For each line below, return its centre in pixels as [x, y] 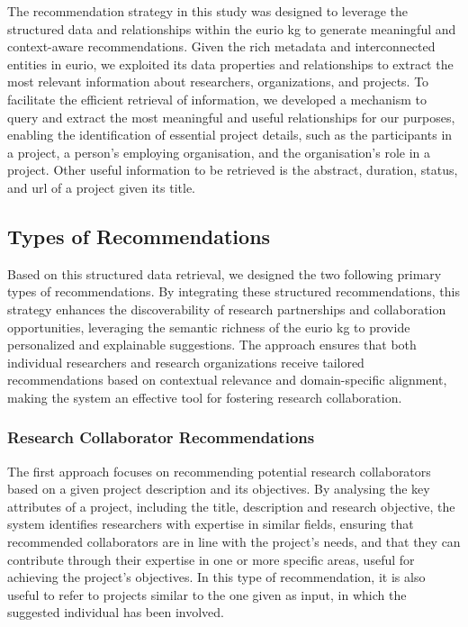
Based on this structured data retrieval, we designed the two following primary [225, 273]
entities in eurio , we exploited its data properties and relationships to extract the [230, 64]
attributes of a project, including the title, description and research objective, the [231, 506]
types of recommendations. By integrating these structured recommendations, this [234, 291]
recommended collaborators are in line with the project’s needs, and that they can [234, 542]
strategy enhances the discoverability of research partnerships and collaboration [227, 309]
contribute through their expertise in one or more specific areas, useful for [211, 559]
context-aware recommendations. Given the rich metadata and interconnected [221, 46]
